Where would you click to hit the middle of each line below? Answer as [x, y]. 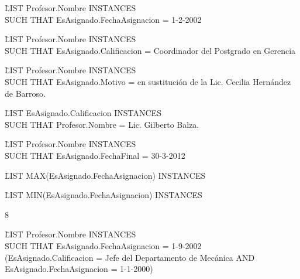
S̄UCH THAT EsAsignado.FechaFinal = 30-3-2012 [95, 155]
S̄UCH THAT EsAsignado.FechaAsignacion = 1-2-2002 [103, 19]
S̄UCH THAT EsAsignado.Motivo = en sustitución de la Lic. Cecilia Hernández [148, 81]
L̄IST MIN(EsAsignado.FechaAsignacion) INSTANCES [104, 195]
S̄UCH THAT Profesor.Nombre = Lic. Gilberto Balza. [102, 124]
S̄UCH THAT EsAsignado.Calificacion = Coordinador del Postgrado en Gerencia [150, 50]
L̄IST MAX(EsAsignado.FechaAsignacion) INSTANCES [105, 175]
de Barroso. [25, 93]
